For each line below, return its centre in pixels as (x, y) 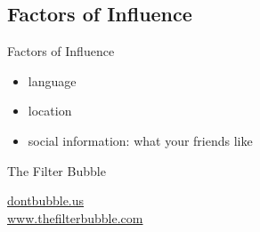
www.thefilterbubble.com (75, 217)
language (52, 80)
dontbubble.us (46, 200)
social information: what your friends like (140, 140)
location (50, 111)
